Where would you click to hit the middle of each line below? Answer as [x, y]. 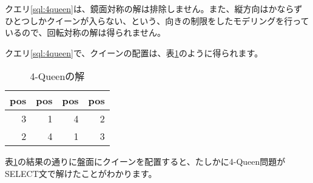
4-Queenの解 [57, 76]
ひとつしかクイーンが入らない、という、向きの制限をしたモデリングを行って [157, 20]
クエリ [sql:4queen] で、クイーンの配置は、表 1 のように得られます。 [134, 52]
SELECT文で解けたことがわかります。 [81, 173]
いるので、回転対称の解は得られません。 [86, 32]
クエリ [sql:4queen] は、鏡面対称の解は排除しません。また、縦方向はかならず [154, 8]
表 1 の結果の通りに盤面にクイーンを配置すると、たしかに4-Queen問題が [145, 161]
